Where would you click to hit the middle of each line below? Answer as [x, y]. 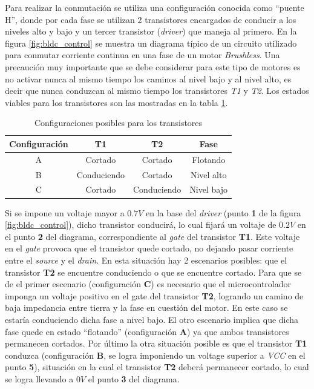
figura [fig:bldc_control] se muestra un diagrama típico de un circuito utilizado [151, 43]
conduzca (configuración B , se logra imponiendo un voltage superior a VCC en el [155, 355]
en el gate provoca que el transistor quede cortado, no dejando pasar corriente [149, 248]
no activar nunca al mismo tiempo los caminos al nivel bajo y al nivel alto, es [148, 78]
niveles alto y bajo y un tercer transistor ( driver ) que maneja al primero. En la [151, 31]
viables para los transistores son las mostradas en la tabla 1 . [116, 102]
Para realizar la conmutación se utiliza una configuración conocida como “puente [155, 7]
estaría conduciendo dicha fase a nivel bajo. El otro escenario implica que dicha [152, 319]
